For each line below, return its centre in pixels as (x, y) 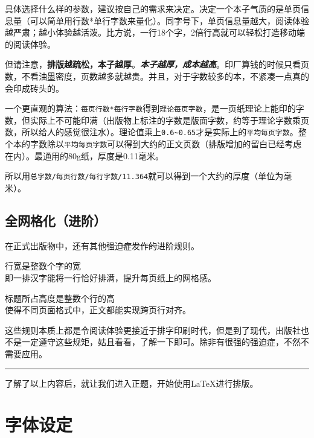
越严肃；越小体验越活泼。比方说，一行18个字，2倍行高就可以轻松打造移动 (151, 32)
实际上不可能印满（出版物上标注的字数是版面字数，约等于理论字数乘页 (169, 120)
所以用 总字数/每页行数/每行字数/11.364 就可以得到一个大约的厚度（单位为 (144, 176)
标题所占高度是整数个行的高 (60, 298)
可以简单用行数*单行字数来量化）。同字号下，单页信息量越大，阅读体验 (169, 20)
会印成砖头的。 (34, 88)
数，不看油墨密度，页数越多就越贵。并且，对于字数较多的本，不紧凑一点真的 (157, 76)
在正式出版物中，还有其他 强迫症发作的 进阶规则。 (102, 245)
